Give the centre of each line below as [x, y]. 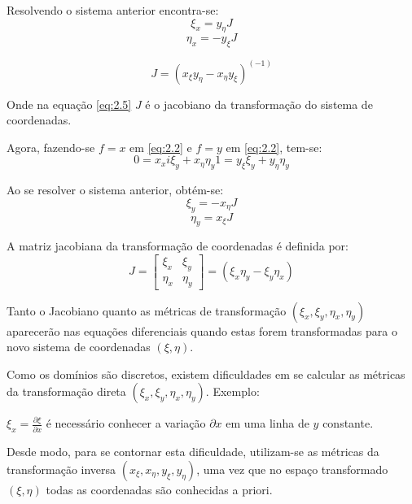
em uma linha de [267, 423]
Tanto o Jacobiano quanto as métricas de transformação [147, 310]
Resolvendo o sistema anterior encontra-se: [113, 10]
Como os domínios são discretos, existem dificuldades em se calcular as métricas [206, 374]
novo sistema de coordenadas [79, 347]
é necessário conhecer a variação [126, 423]
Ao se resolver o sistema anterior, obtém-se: [115, 190]
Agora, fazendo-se [51, 147]
